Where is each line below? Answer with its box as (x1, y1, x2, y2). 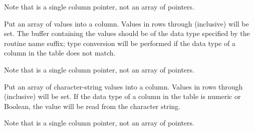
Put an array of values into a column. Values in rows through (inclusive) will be (4, 18, 249, 28)
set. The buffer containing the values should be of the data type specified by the (4, 28, 250, 38)
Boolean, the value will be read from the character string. (4, 100, 181, 111)
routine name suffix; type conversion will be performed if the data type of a (4, 37, 235, 48)
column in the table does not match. (4, 47, 116, 58)
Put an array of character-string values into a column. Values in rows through (4, 81, 243, 91)
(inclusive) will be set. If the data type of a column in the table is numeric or (4, 91, 241, 101)
